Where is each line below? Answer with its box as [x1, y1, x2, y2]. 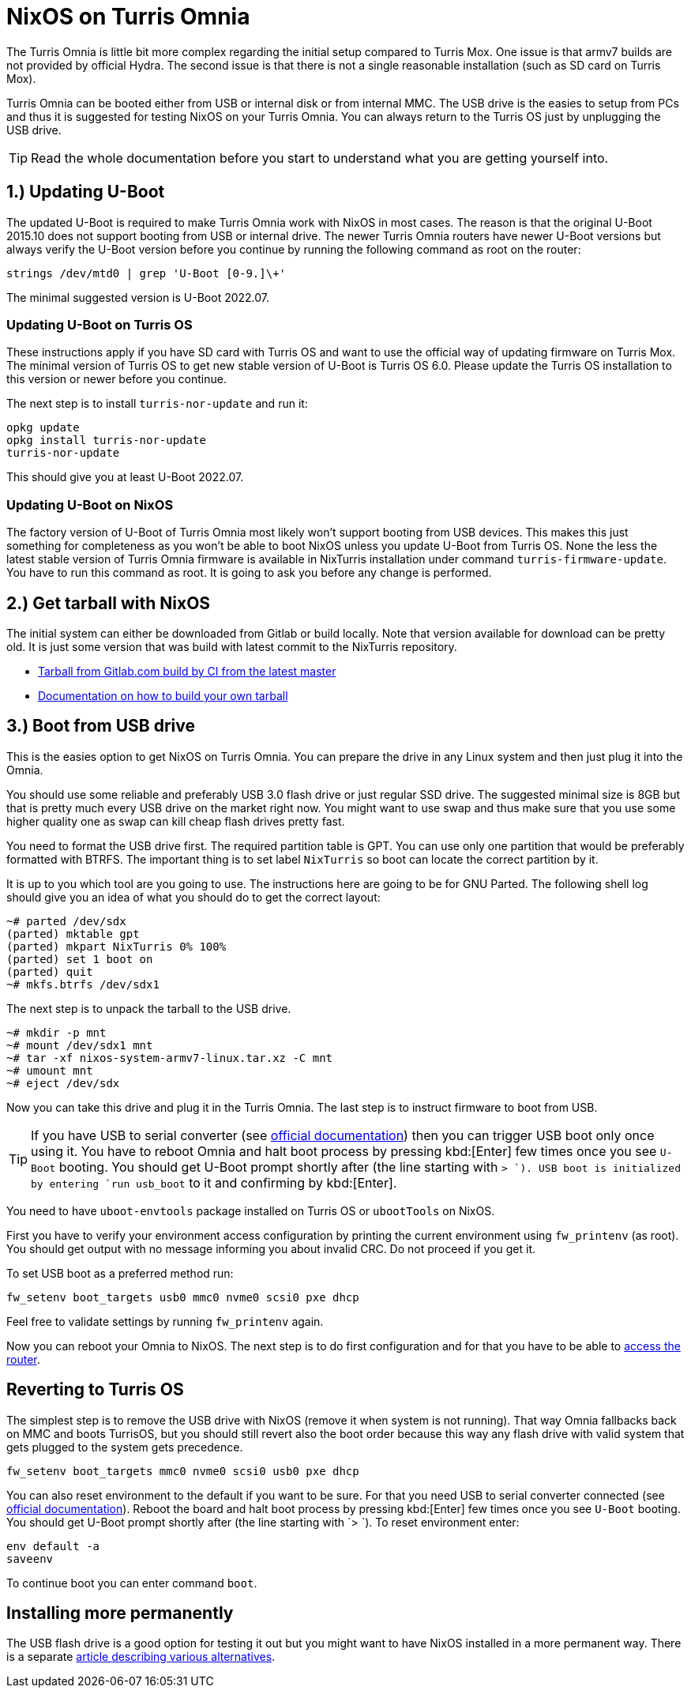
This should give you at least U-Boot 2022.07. [6, 470, 244, 484]
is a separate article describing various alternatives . [6, 1650, 276, 1664]
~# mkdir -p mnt [6, 1026, 107, 1039]
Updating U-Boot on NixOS [6, 496, 174, 513]
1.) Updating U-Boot [6, 182, 165, 202]
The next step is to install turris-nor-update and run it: [6, 397, 308, 411]
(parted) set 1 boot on [6, 952, 153, 966]
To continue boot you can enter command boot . [6, 1575, 257, 1590]
